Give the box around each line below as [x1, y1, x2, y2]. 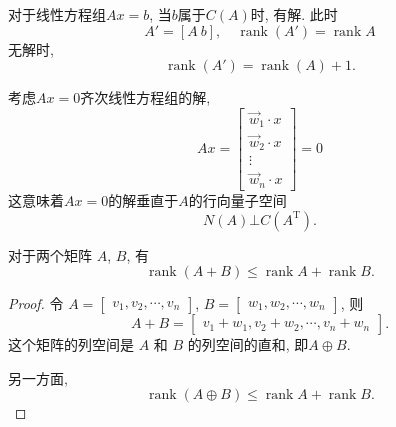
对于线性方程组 [8, 4, 106, 24]
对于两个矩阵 [8, 244, 92, 265]
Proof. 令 [8, 293, 64, 314]
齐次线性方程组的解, [80, 87, 211, 108]
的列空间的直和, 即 [187, 334, 309, 355]
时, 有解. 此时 [250, 4, 338, 24]
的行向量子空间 [188, 189, 287, 210]
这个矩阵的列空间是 [8, 334, 134, 355]
